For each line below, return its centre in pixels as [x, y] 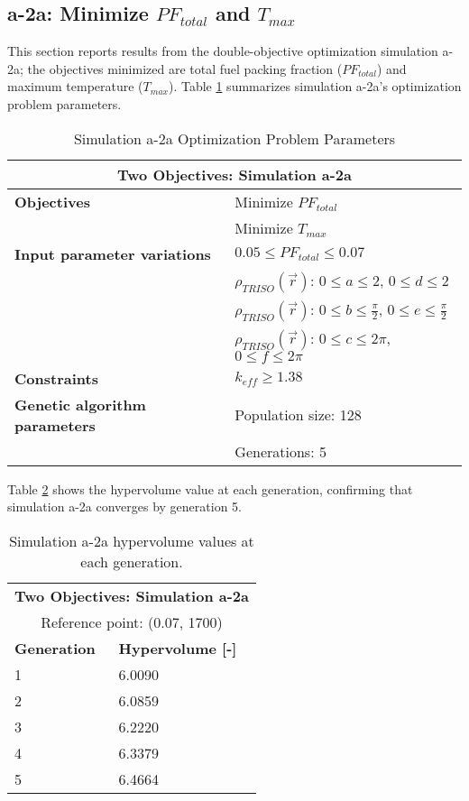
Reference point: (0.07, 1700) [132, 621]
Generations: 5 [280, 451]
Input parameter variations [113, 253]
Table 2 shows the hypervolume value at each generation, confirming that [210, 488]
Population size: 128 [298, 415]
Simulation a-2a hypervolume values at [132, 540]
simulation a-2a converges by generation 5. [124, 506]
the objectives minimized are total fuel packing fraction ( [185, 68]
